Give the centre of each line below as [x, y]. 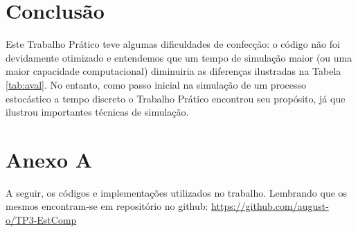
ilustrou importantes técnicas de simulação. [97, 112]
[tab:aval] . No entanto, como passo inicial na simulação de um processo [156, 84]
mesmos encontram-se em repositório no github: [107, 206]
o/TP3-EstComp [41, 220]
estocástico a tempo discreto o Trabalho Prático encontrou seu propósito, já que [176, 98]
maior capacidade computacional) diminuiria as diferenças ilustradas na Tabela [173, 71]
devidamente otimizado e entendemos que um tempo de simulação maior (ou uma [179, 57]
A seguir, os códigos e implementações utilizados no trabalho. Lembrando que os [177, 192]
